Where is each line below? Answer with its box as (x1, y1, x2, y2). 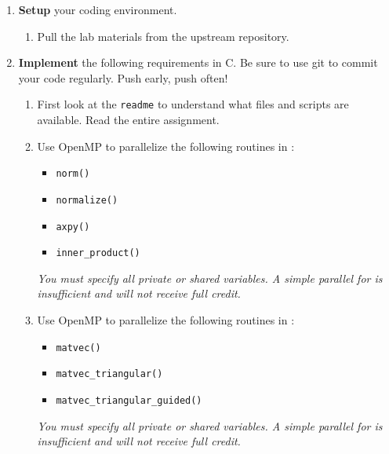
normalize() (56, 194, 118, 206)
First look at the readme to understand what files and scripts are (37, 96, 349, 112)
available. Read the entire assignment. (37, 112, 220, 128)
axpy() (56, 221, 90, 232)
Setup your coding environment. (18, 2, 177, 17)
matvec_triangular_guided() (56, 394, 202, 406)
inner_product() (56, 247, 140, 259)
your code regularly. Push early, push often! (18, 69, 228, 86)
